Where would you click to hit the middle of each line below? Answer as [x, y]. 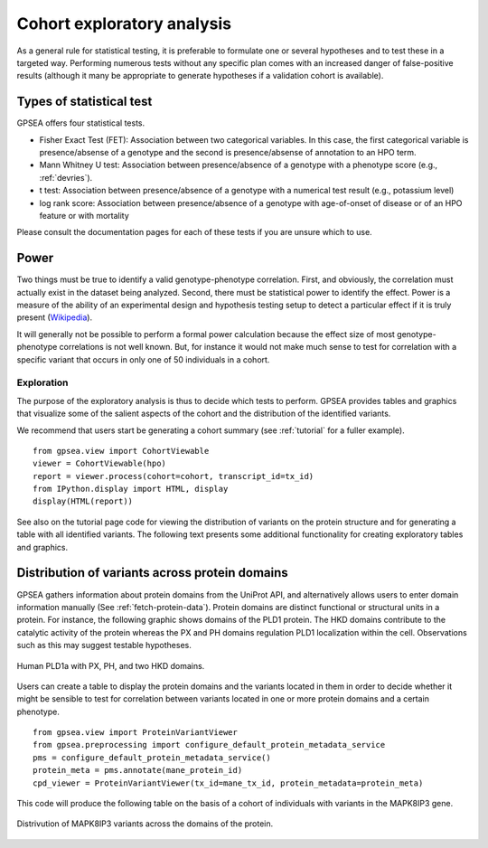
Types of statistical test [84, 102]
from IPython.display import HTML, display [131, 489]
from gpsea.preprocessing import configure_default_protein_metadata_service [209, 745]
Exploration [42, 382]
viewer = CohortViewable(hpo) [100, 464]
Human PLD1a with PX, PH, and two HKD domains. [111, 665]
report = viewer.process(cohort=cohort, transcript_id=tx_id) [174, 476]
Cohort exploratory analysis [124, 24]
